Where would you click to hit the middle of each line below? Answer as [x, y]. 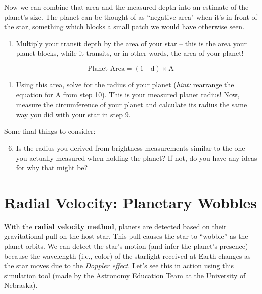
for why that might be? [52, 168]
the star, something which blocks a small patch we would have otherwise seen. [124, 26]
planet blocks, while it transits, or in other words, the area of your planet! [130, 53]
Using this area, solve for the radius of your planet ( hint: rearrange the [125, 84]
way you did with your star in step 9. [73, 114]
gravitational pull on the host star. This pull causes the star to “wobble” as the [126, 236]
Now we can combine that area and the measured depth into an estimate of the [126, 7]
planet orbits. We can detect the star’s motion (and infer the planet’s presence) [126, 246]
